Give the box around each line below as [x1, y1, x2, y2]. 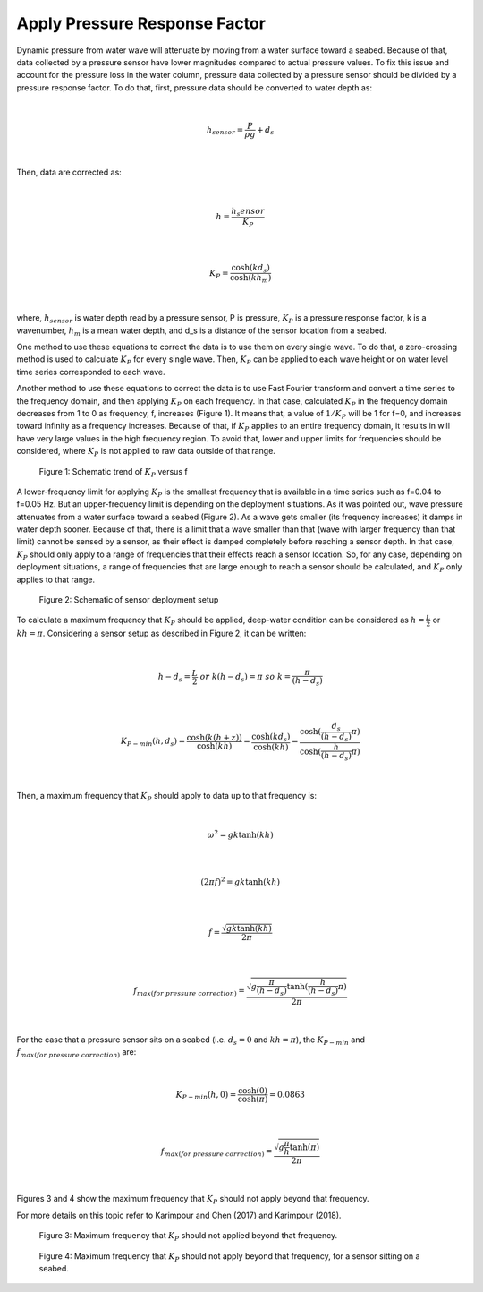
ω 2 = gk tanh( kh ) [207, 828, 274, 841]
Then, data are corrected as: [16, 167, 123, 178]
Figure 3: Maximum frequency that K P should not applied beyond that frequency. [38, 1230, 338, 1244]
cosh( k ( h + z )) [186, 732, 242, 743]
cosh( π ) [237, 1093, 268, 1104]
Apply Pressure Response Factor [16, 13, 266, 33]
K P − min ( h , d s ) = [121, 736, 186, 749]
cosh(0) [238, 1085, 268, 1096]
